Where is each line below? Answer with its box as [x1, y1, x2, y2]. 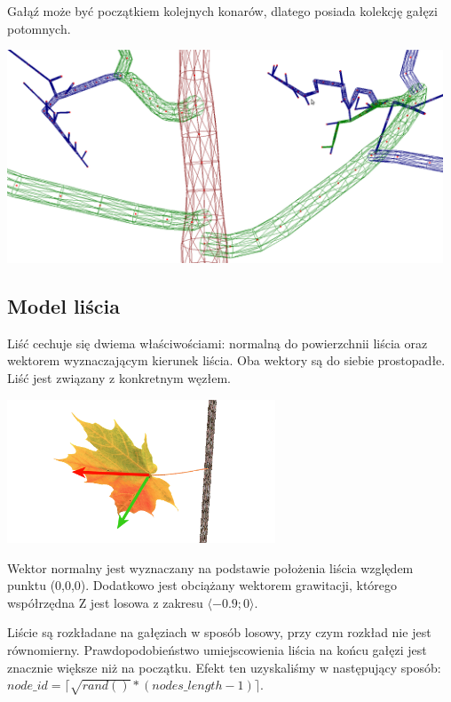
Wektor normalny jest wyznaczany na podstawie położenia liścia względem [7, 558, 414, 577]
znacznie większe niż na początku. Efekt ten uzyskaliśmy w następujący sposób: [7, 658, 441, 676]
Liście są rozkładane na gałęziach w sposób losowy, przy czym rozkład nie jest [7, 623, 431, 642]
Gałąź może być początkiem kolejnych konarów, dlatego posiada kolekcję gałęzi [7, 2, 438, 20]
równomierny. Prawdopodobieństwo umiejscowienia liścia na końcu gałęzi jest [7, 641, 427, 659]
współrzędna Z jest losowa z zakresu [7, 593, 203, 611]
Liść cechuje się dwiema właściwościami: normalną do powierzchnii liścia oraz [7, 333, 428, 352]
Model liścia [7, 292, 121, 320]
